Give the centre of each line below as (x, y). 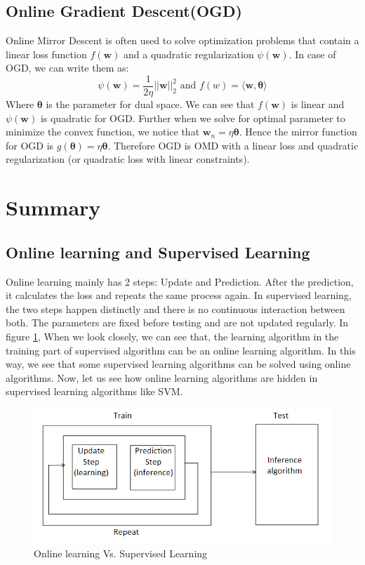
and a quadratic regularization (189, 54)
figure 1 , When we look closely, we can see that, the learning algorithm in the (172, 336)
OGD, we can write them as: (67, 68)
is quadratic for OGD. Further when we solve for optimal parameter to (193, 118)
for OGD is (30, 145)
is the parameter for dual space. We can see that (150, 104)
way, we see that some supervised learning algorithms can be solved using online (178, 364)
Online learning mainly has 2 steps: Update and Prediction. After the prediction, (180, 281)
